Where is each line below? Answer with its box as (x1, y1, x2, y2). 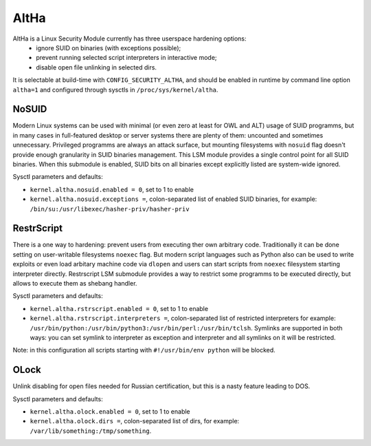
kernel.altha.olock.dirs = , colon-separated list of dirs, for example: (30, 417, 240, 425)
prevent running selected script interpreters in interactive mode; (36, 54, 217, 62)
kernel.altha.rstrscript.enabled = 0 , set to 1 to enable (30, 304, 209, 312)
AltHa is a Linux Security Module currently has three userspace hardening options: (12, 34, 247, 43)
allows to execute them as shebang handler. (12, 279, 137, 287)
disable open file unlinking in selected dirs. (36, 63, 157, 72)
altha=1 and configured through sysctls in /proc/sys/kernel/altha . (12, 85, 218, 94)
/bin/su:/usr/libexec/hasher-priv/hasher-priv (30, 205, 190, 213)
